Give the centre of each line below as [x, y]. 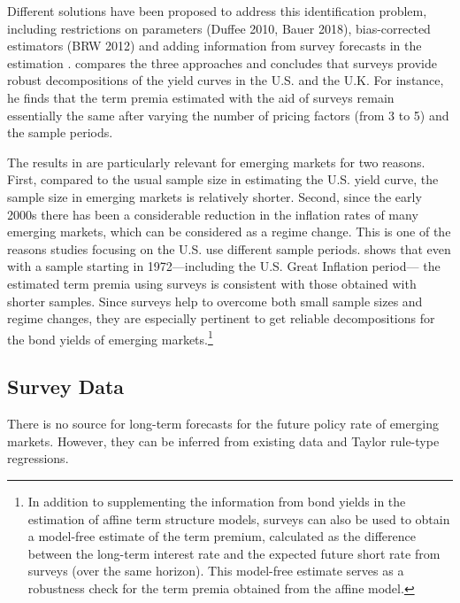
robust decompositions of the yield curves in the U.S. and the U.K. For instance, [226, 80]
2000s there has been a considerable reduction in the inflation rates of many [213, 214]
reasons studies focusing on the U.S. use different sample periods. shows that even [229, 248]
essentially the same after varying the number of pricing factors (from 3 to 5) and [228, 115]
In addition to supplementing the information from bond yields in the [217, 501]
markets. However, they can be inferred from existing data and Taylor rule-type [223, 441]
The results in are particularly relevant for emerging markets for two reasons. [216, 162]
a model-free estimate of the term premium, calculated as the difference [222, 536]
